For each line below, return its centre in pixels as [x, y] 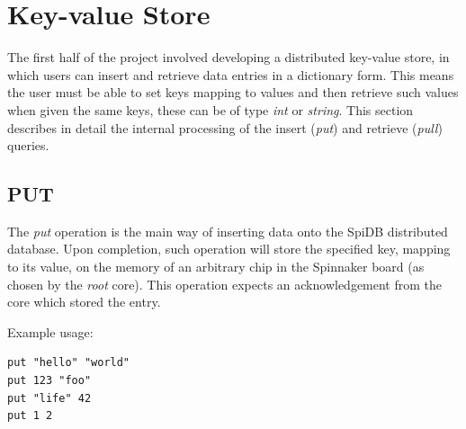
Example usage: [50, 331]
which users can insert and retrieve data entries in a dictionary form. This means [231, 74]
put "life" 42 [49, 398]
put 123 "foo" [49, 381]
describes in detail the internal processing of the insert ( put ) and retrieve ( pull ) [225, 127]
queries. [28, 145]
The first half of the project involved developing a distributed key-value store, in [229, 57]
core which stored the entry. [84, 302]
